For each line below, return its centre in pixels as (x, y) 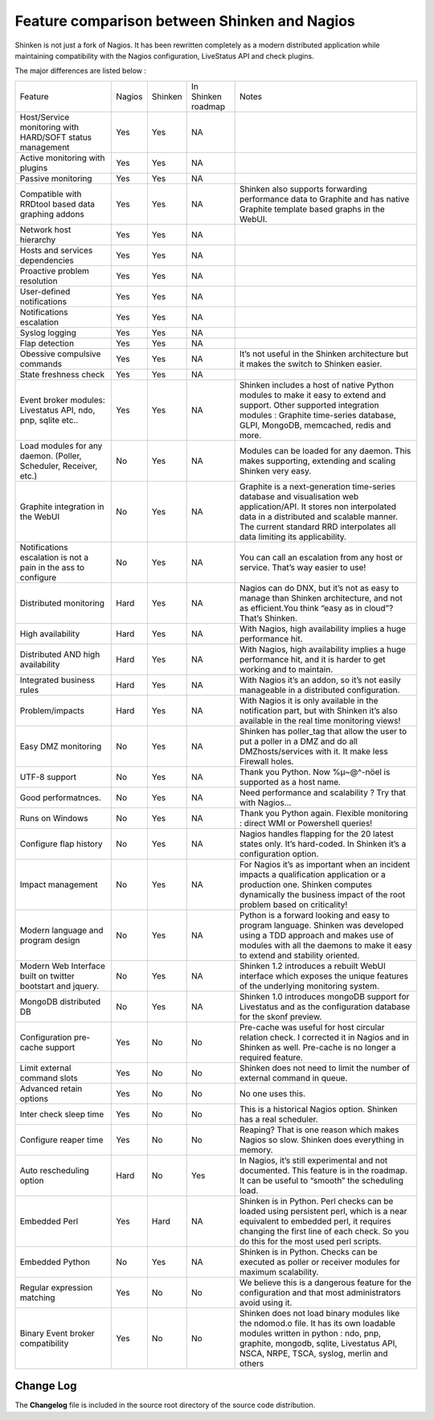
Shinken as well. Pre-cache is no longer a (317, 1047)
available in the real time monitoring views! (320, 720)
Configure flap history (61, 843)
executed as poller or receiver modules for (320, 1262)
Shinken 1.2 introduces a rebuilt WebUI (312, 966)
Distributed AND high (60, 654)
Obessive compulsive (60, 354)
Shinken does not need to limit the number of (324, 1068)
